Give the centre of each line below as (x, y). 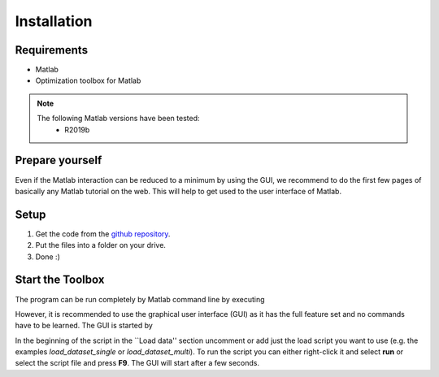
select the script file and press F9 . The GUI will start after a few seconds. (137, 363)
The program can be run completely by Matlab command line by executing (140, 299)
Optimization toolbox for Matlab (88, 80)
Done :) (48, 257)
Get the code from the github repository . (103, 234)
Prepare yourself (59, 160)
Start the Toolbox (60, 280)
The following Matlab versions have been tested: (118, 119)
